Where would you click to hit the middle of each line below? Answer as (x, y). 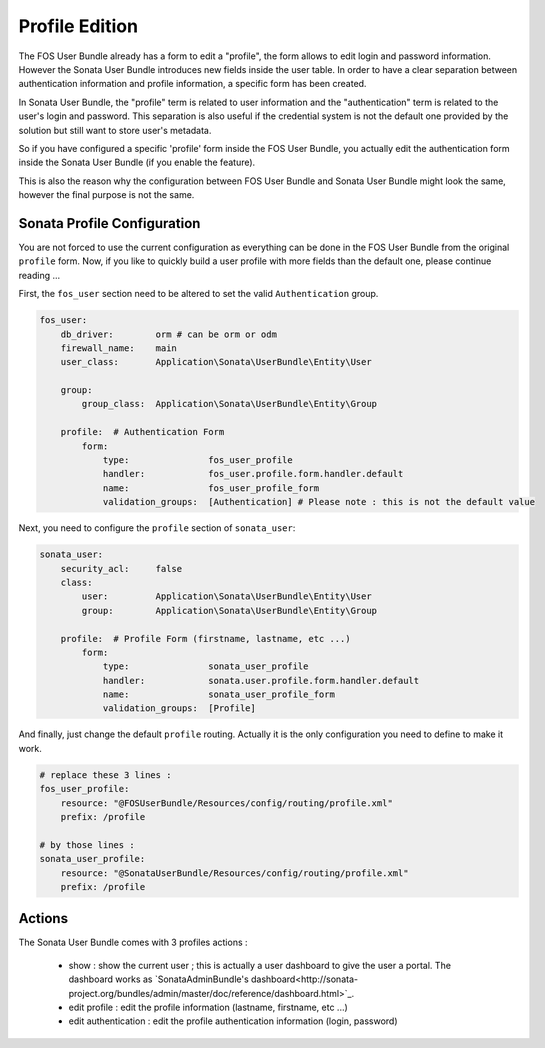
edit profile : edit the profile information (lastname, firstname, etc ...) (208, 1007)
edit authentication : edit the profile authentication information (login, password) (233, 1021)
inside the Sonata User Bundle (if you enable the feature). (137, 162)
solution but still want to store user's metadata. (115, 130)
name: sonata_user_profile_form (218, 694)
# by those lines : (87, 844)
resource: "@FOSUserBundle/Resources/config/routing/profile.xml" (227, 803)
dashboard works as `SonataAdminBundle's (158, 979)
